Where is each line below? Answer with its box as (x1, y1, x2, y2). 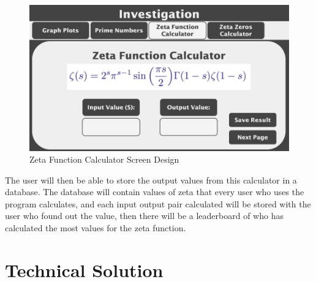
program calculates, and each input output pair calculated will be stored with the (5, 197, 311, 210)
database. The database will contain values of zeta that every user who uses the (5, 185, 304, 198)
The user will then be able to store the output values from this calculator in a (5, 173, 297, 186)
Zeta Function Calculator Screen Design (29, 153, 179, 166)
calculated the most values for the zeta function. (5, 221, 186, 234)
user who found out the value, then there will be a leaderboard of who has (5, 209, 284, 222)
